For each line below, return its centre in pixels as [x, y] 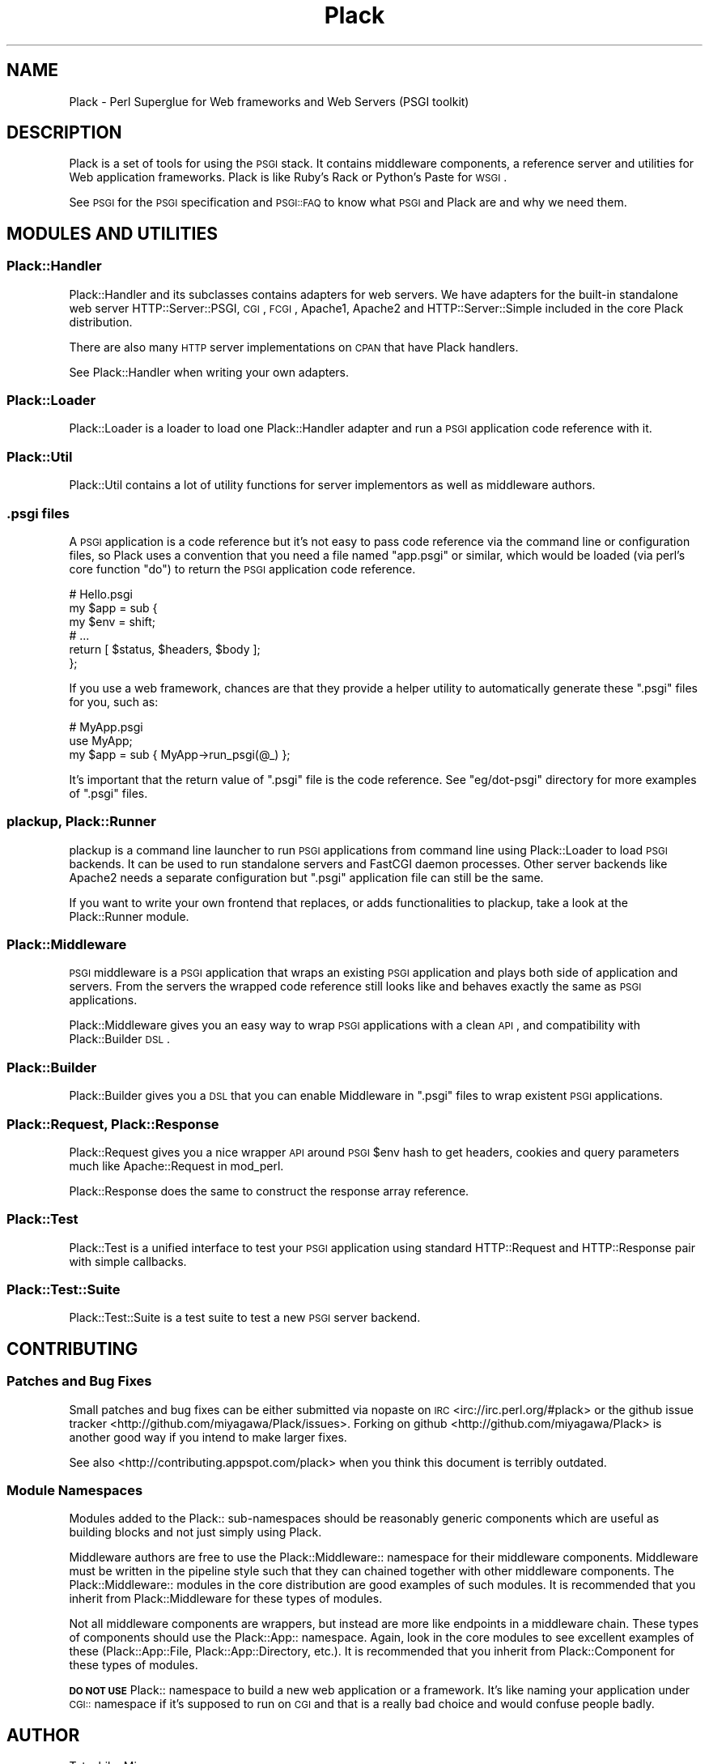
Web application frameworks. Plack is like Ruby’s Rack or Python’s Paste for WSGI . [288, 177]
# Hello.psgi [101, 594]
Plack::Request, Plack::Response [113, 1124]
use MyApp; [101, 740]
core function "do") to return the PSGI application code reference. [242, 569]
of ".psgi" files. [108, 793]
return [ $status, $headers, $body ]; [165, 649]
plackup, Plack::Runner [81, 822]
